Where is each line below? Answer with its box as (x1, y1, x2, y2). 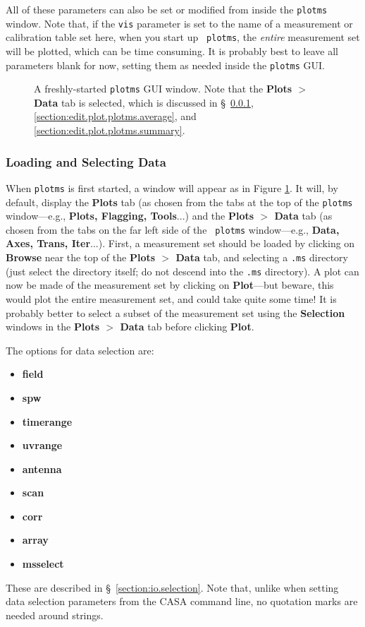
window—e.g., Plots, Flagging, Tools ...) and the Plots (6, 208, 254, 223)
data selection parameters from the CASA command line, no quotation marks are (6, 594, 358, 609)
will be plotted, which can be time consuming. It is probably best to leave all (6, 43, 338, 58)
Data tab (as (274, 208, 333, 223)
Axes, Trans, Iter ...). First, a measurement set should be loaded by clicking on (6, 236, 355, 251)
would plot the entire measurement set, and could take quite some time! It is (6, 291, 337, 306)
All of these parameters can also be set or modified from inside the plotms (6, 2, 328, 16)
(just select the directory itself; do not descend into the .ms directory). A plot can (6, 263, 359, 278)
